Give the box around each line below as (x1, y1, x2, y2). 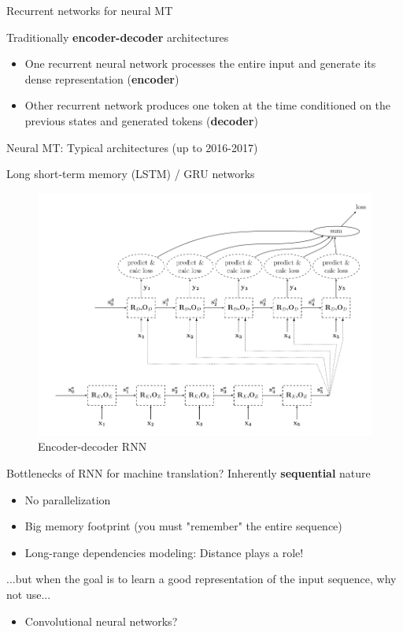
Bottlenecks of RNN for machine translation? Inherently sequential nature (6, 465, 371, 481)
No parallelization (24, 491, 111, 507)
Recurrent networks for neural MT (6, 2, 173, 18)
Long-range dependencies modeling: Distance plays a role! (24, 544, 304, 560)
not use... (6, 586, 51, 602)
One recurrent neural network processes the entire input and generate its (24, 55, 376, 72)
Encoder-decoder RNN (38, 438, 147, 455)
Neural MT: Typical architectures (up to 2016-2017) (6, 139, 258, 155)
